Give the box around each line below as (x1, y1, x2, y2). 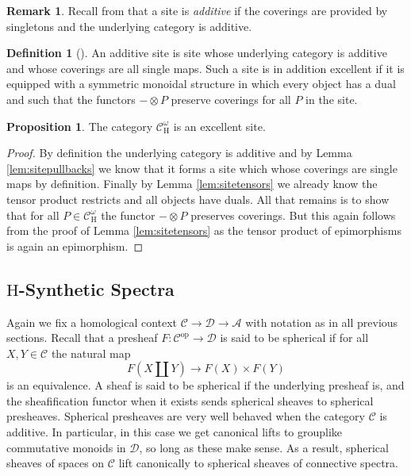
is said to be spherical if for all (220, 329, 369, 346)
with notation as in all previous (245, 313, 398, 330)
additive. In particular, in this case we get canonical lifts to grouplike (6, 424, 343, 440)
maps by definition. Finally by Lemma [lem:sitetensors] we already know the (6, 175, 378, 192)
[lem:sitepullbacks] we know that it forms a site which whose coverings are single (6, 159, 398, 176)
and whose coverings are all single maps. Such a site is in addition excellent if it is (6, 59, 405, 76)
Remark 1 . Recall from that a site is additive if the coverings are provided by (6, 2, 388, 18)
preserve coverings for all (171, 90, 291, 107)
